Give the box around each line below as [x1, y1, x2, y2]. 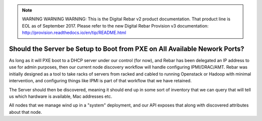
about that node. [9, 109, 42, 115]
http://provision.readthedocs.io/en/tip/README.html [22, 30, 126, 36]
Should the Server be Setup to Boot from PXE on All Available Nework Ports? [9, 45, 245, 53]
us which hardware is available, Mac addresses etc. [9, 93, 113, 99]
